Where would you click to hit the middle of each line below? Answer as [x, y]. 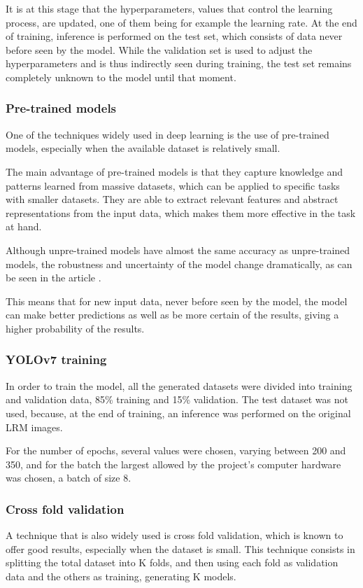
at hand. [24, 226]
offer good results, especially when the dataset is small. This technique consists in [180, 548]
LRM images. [34, 427]
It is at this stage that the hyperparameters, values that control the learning [169, 8]
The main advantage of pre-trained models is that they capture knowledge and [175, 171]
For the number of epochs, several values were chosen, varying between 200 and [176, 450]
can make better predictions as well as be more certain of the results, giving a [172, 315]
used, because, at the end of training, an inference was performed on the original [178, 413]
